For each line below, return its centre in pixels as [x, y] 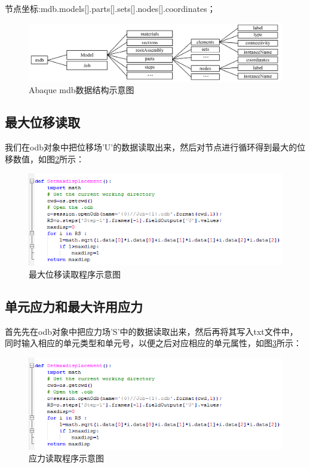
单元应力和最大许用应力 [74, 306]
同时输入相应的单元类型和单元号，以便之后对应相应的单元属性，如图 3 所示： [153, 343]
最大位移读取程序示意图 [75, 274]
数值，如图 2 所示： [48, 158]
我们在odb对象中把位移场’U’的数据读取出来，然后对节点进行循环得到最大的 [151, 147]
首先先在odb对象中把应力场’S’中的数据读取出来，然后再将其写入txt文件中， [151, 331]
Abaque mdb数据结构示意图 [82, 90]
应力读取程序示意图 [66, 458]
